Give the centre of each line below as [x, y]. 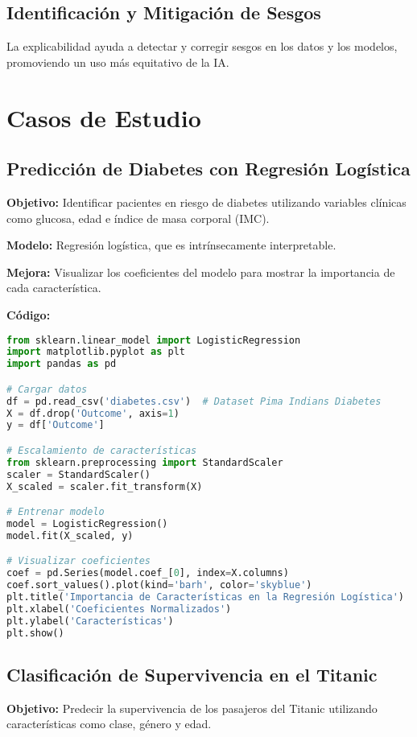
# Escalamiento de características [102, 450]
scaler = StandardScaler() [78, 474]
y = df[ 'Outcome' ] [56, 425]
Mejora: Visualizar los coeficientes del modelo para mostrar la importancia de [201, 272]
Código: [29, 314]
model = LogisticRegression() [87, 524]
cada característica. [54, 288]
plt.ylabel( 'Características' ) [90, 621]
